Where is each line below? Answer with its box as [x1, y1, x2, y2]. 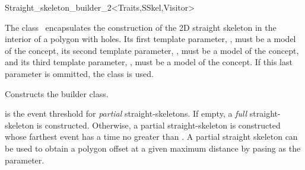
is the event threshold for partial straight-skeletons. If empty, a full [5, 107, 247, 120]
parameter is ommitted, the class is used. [5, 67, 154, 79]
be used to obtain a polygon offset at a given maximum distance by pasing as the [5, 142, 301, 154]
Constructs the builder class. [5, 87, 109, 100]
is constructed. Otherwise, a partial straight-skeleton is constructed [36, 118, 281, 131]
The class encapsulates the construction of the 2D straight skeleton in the [5, 21, 277, 33]
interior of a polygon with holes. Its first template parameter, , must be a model [5, 33, 296, 45]
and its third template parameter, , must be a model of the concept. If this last [5, 56, 293, 68]
